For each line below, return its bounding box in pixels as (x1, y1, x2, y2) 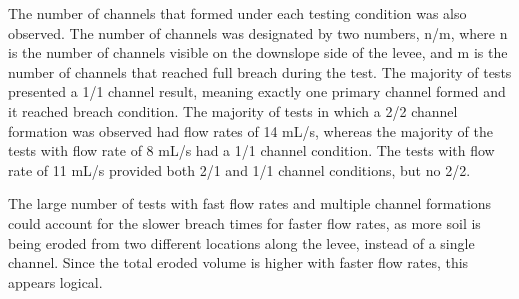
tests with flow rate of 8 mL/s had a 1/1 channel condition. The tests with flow (8, 140, 495, 161)
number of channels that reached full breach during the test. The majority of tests (8, 61, 512, 82)
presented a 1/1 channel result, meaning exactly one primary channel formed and (8, 81, 506, 102)
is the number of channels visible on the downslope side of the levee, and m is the (8, 42, 508, 63)
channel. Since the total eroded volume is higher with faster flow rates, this (8, 252, 469, 273)
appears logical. (8, 271, 103, 292)
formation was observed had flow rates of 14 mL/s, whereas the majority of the (8, 120, 493, 141)
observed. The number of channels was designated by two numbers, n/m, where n (8, 22, 508, 43)
